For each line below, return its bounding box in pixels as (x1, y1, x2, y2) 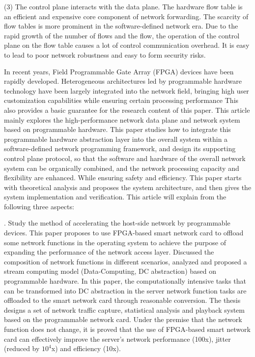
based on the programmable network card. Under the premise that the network (4, 314, 242, 325)
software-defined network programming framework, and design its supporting (4, 143, 236, 154)
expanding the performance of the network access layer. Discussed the (4, 247, 214, 257)
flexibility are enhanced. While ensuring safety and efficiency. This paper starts (4, 172, 242, 183)
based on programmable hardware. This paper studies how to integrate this (4, 124, 231, 134)
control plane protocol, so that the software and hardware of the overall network (4, 153, 246, 163)
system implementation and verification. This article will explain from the (4, 192, 227, 202)
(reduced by (4, 343, 40, 354)
